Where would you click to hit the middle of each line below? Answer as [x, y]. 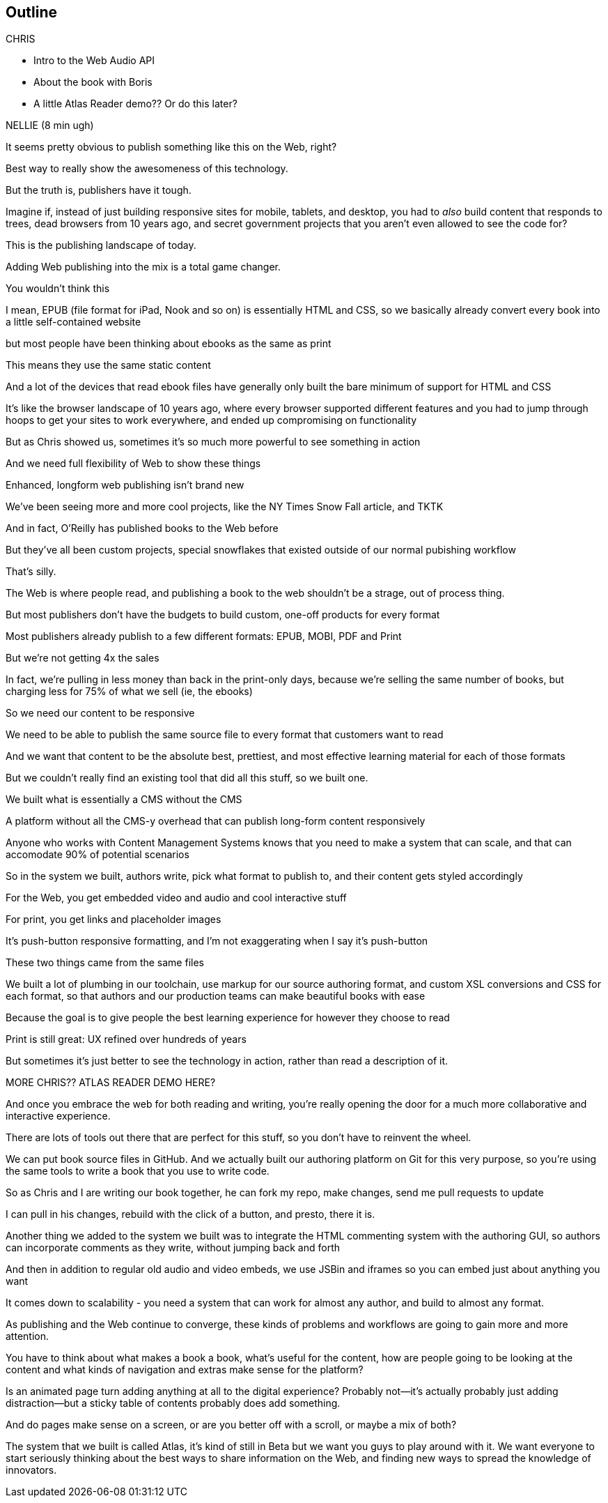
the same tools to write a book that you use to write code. [138, 1171]
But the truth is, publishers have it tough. [99, 190]
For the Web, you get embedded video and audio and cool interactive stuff [176, 898]
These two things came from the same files [105, 963]
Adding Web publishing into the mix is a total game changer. [143, 267]
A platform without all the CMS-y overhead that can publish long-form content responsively [216, 821]
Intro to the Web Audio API [94, 61]
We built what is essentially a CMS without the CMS [124, 800]
